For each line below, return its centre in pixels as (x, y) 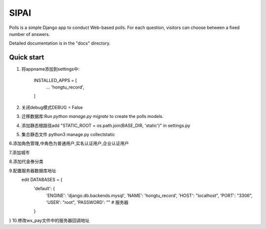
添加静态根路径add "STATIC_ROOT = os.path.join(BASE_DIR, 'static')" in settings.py (106, 125)
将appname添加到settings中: (50, 69)
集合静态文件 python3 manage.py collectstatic (68, 134)
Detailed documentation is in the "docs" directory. (60, 43)
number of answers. (30, 34)
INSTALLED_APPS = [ (55, 80)
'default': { (44, 189)
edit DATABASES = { (42, 179)
